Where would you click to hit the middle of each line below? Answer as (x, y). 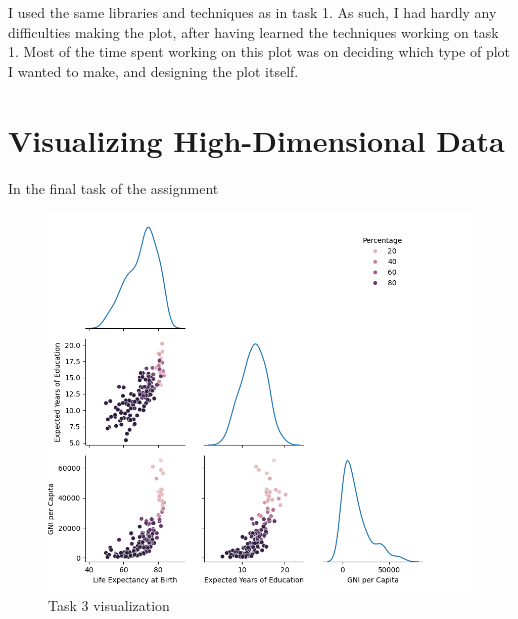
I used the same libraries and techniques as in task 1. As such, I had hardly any (252, 12)
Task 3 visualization (109, 604)
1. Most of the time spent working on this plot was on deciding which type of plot (259, 51)
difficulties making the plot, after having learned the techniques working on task (253, 31)
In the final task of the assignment (113, 187)
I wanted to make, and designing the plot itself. (153, 70)
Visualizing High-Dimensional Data (256, 139)
